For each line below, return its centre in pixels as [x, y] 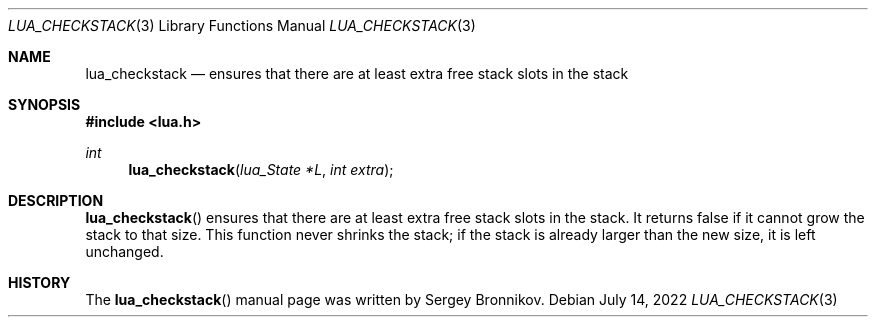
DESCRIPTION [56, 200]
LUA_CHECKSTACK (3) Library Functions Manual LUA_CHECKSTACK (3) [242, 25]
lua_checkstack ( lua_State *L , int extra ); [261, 169]
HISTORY [39, 282]
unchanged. [124, 251]
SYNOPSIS [44, 104]
